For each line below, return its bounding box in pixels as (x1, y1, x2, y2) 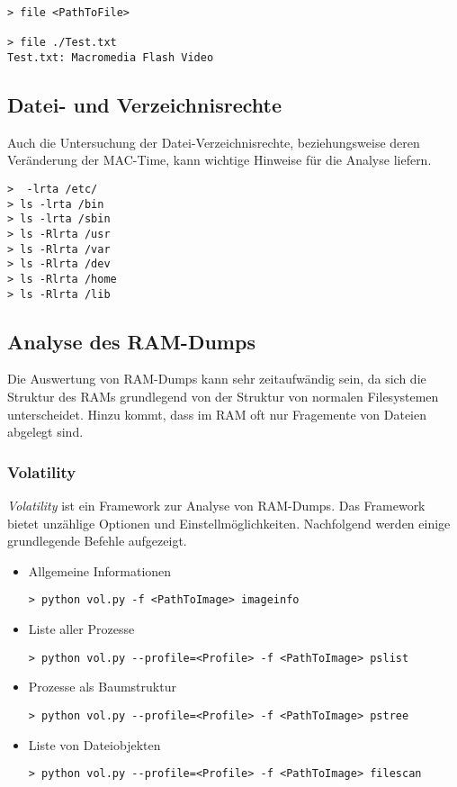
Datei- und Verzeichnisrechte (7, 91, 282, 119)
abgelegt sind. (7, 422, 84, 441)
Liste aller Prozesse (28, 620, 135, 638)
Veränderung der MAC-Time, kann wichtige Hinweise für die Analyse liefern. (7, 150, 432, 169)
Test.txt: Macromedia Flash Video (7, 50, 214, 64)
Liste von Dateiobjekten (28, 735, 161, 754)
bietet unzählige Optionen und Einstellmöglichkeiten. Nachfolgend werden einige (7, 513, 451, 532)
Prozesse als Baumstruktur (28, 677, 176, 696)
